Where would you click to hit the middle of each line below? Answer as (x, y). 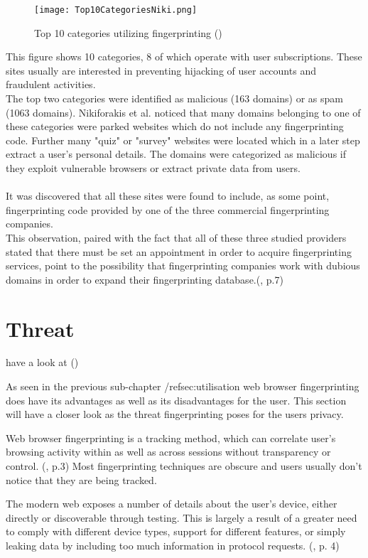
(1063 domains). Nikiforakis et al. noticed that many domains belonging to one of (183, 112)
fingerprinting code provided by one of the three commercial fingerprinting (168, 209)
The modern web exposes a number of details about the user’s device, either (172, 504)
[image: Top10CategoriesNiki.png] (116, 10)
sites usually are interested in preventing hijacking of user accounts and (161, 70)
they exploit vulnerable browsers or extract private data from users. (153, 168)
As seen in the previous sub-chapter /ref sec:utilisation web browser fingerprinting (183, 386)
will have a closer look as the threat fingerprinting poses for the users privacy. (175, 414)
